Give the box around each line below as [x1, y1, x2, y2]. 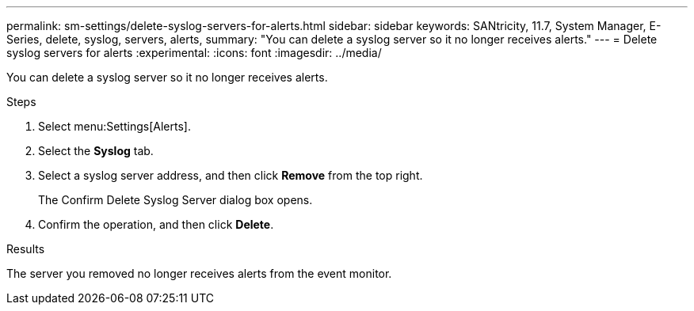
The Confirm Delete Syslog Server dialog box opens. [38, 193, 313, 207]
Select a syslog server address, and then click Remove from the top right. [38, 169, 423, 182]
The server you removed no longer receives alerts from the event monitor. [6, 267, 392, 280]
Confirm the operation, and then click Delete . [38, 218, 274, 231]
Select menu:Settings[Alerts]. [38, 119, 191, 133]
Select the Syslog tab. [38, 144, 154, 157]
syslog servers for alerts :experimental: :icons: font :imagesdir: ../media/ [6, 46, 382, 59]
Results [6, 242, 45, 256]
